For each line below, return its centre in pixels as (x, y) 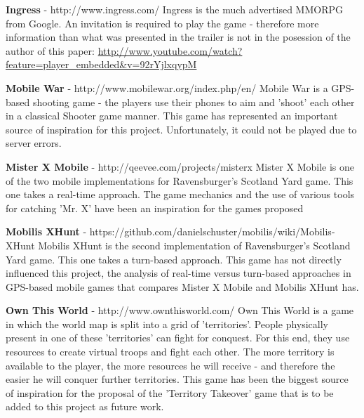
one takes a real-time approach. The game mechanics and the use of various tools (180, 194)
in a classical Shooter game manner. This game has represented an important (172, 116)
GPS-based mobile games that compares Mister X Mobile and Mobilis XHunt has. (182, 286)
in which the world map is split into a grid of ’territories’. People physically (167, 324)
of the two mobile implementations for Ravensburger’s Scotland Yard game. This (180, 180)
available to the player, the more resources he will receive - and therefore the (170, 365)
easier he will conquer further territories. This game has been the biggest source (177, 379)
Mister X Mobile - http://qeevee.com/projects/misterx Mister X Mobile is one (180, 166)
